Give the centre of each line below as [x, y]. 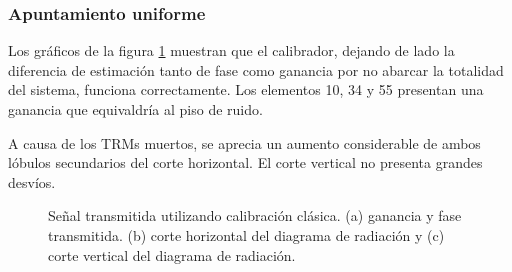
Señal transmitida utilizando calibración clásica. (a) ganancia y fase [255, 215]
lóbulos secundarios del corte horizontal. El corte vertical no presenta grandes [245, 162]
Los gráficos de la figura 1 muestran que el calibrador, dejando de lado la [231, 50]
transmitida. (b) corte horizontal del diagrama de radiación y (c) [246, 234]
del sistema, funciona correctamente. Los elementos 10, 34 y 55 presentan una [246, 89]
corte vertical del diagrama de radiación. [172, 254]
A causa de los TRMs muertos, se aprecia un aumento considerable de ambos [244, 142]
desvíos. [32, 181]
